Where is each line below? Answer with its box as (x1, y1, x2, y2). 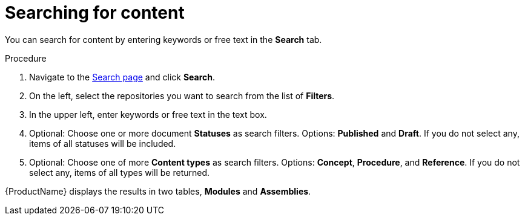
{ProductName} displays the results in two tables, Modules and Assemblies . (5, 186, 311, 196)
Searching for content (5, 2, 185, 23)
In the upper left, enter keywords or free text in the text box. (29, 109, 267, 120)
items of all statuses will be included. (29, 138, 176, 149)
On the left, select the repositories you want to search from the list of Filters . (29, 90, 335, 101)
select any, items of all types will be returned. (29, 167, 210, 178)
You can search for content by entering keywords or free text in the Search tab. (5, 34, 322, 45)
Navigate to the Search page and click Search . (29, 71, 216, 82)
